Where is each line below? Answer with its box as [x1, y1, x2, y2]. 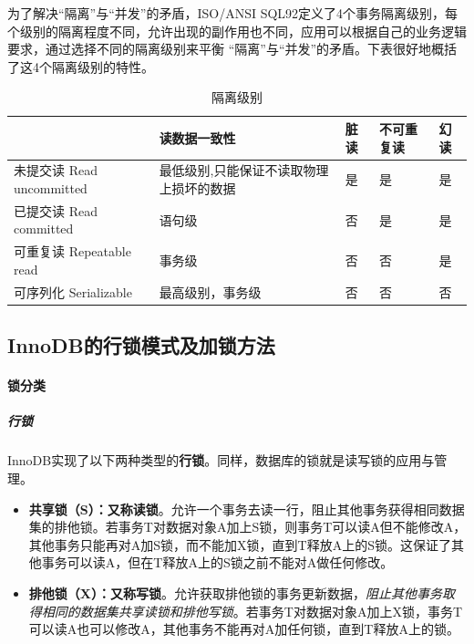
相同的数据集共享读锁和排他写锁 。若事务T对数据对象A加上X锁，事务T [41, 601, 463, 620]
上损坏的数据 [159, 179, 236, 197]
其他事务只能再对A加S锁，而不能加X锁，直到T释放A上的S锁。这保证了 [28, 535, 451, 554]
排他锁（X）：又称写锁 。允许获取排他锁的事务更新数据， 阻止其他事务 [28, 583, 442, 602]
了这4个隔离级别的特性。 [7, 57, 154, 76]
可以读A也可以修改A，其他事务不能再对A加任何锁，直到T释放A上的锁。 [28, 619, 459, 639]
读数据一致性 [159, 128, 236, 147]
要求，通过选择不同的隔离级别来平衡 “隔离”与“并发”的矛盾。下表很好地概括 [7, 39, 458, 58]
